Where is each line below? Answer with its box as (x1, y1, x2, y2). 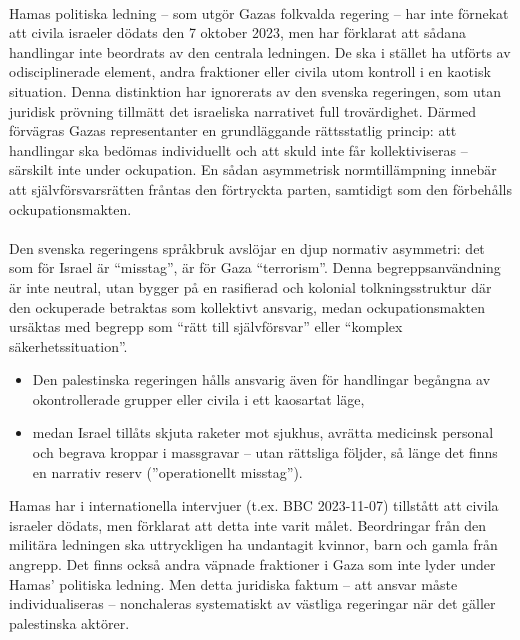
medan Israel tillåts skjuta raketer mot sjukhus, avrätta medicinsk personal (32, 422, 494, 443)
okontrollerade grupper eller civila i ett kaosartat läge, (32, 388, 365, 409)
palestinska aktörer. (9, 612, 130, 633)
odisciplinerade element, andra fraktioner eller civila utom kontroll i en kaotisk (9, 61, 491, 82)
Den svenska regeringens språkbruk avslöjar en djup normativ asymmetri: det (9, 237, 485, 258)
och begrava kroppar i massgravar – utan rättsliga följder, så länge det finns (32, 442, 498, 463)
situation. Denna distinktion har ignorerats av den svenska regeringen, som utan (9, 80, 502, 101)
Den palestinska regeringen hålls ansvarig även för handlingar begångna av (32, 369, 491, 390)
